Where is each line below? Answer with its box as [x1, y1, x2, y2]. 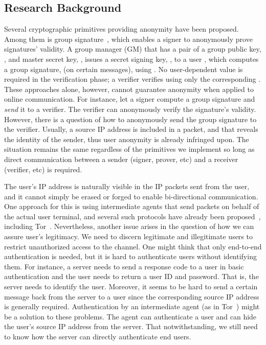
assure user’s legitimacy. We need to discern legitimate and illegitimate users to [4, 231, 253, 242]
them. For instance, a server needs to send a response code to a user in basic [4, 261, 244, 271]
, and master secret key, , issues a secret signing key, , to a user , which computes [4, 53, 259, 64]
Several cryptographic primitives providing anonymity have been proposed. [4, 24, 239, 34]
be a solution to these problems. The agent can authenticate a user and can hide [4, 311, 257, 321]
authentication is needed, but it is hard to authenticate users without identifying [4, 251, 257, 262]
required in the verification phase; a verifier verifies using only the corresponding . [4, 74, 261, 84]
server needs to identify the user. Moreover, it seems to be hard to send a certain [4, 281, 258, 292]
